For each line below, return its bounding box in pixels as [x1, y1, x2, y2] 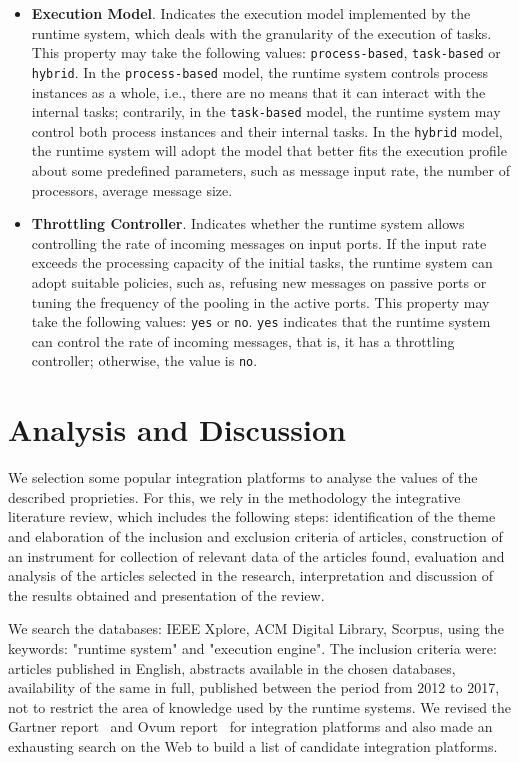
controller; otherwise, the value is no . [31, 350, 258, 371]
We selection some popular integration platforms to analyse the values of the [8, 467, 478, 488]
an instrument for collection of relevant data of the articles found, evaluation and [8, 545, 505, 566]
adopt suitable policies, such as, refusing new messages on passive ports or [31, 271, 487, 292]
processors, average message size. [31, 179, 233, 200]
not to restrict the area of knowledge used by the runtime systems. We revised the [8, 696, 512, 717]
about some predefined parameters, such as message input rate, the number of [31, 160, 510, 180]
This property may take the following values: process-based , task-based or [31, 42, 501, 63]
